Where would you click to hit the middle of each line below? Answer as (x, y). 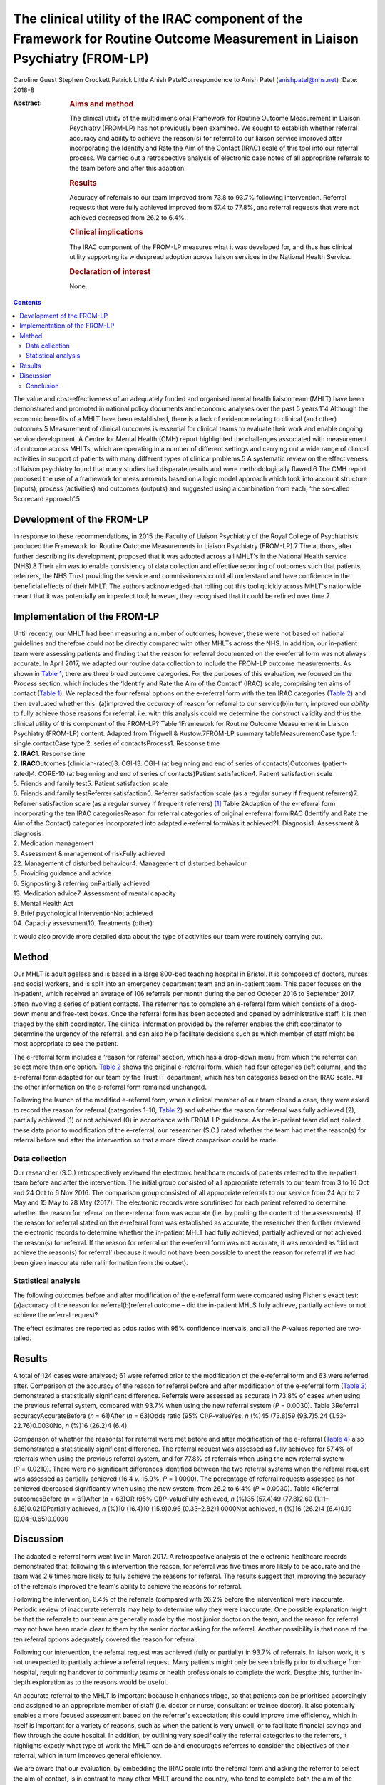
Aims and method (102, 104)
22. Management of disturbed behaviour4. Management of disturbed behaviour (130, 863)
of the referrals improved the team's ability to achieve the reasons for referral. (128, 1586)
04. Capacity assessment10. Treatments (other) (83, 923)
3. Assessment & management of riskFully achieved (89, 853)
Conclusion (43, 386)
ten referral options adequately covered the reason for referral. (106, 1639)
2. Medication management (53, 843)
